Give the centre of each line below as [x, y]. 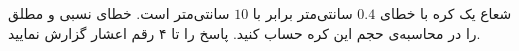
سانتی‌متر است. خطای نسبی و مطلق [119, 13]
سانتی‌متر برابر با [302, 13]
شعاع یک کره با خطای [445, 13]
